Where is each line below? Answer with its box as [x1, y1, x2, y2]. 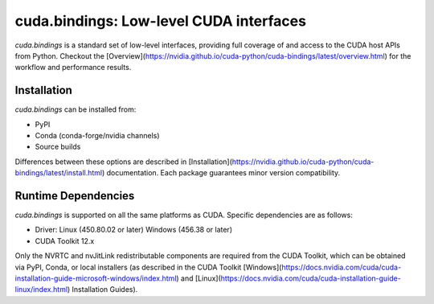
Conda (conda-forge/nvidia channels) [35, 131, 160, 141]
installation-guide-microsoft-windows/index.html [14, 273, 177, 283]
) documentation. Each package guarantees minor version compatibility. [101, 168, 341, 178]
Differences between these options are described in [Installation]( [14, 157, 233, 166]
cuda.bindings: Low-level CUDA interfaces [14, 12, 307, 30]
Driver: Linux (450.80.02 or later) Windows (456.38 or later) [35, 225, 233, 235]
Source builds [35, 142, 81, 152]
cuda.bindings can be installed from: [14, 105, 137, 114]
